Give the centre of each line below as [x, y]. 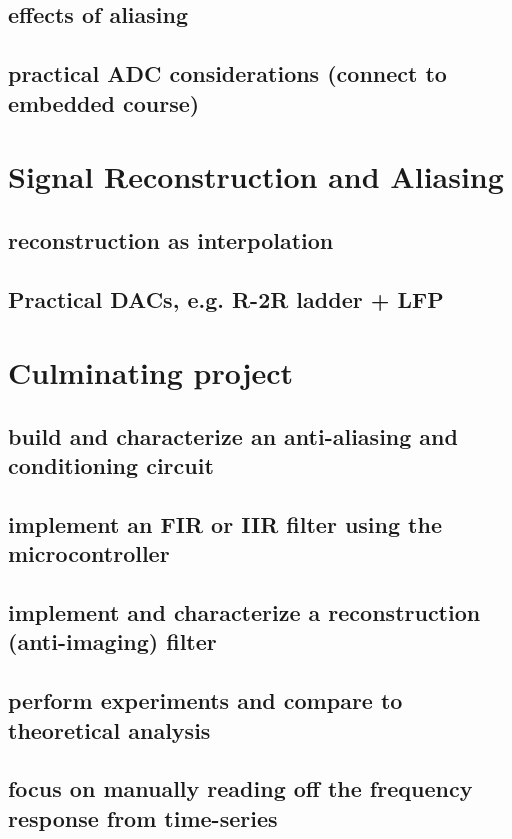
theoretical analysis [109, 729]
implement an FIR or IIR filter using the [225, 523]
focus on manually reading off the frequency [240, 788]
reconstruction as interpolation [171, 239]
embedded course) [104, 102]
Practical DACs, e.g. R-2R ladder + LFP [226, 298]
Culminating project [151, 372]
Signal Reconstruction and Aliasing [256, 176]
